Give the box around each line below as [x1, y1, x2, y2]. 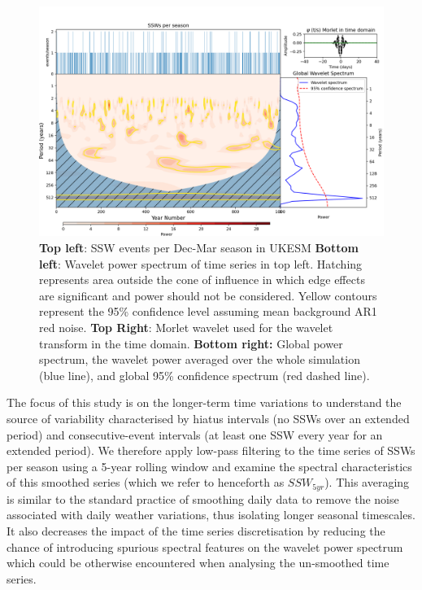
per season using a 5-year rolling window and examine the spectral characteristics [7, 457, 412, 474]
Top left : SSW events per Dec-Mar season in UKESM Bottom [39, 238, 359, 256]
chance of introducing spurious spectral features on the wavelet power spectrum [7, 538, 403, 555]
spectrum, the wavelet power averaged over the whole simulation [39, 351, 360, 368]
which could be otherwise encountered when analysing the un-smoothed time [7, 554, 389, 571]
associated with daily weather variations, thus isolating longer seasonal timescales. [7, 506, 415, 523]
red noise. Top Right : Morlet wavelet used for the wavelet [39, 318, 333, 335]
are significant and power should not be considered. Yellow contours [39, 286, 377, 304]
